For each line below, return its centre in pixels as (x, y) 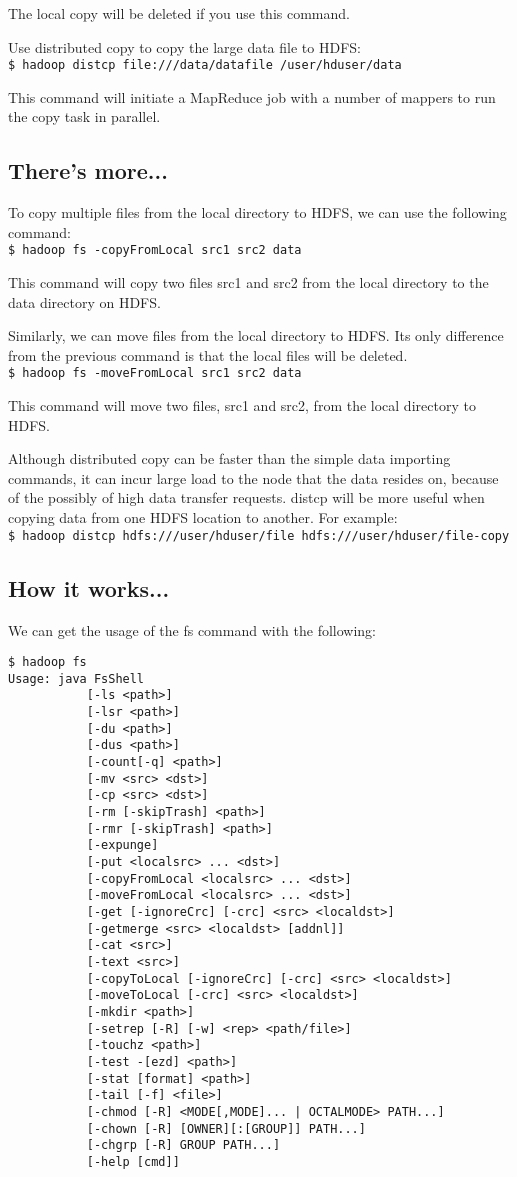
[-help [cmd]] (133, 1161)
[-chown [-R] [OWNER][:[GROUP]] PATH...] (226, 1128)
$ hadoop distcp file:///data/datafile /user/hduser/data (205, 65)
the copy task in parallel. (84, 116)
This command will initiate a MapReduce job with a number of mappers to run (252, 96)
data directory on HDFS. (84, 301)
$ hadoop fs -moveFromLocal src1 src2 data (155, 373)
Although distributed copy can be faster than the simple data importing (229, 458)
